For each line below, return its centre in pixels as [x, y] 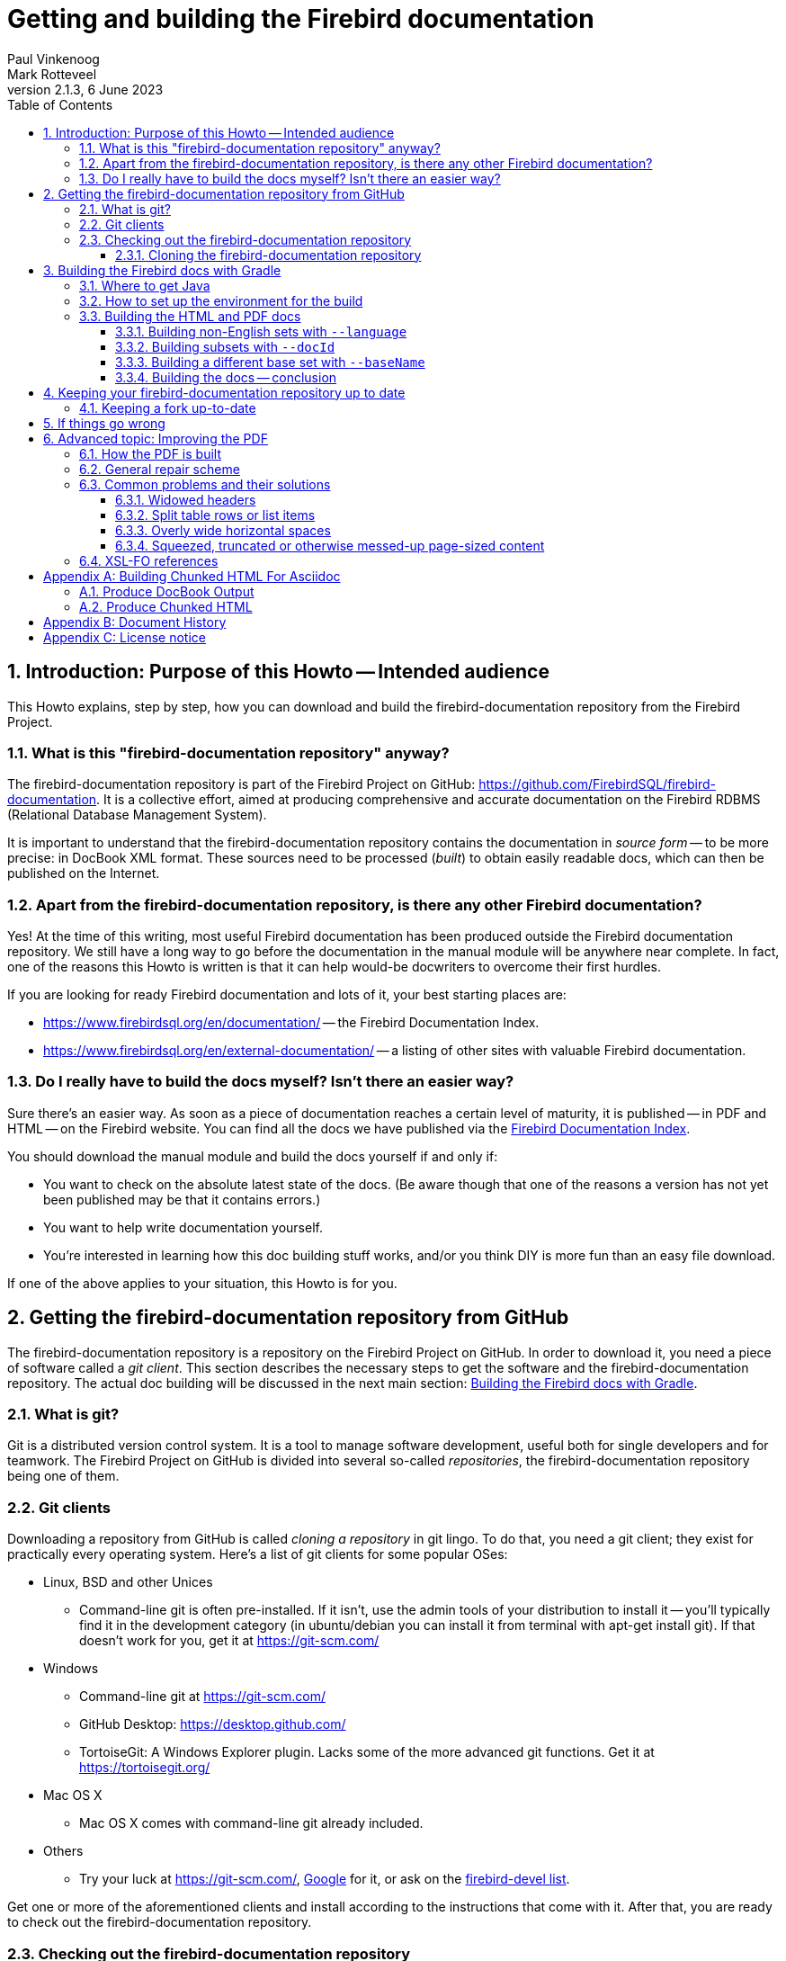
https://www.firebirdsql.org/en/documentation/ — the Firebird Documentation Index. [291, 1023]
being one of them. [63, 1476]
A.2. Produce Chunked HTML [166, 606]
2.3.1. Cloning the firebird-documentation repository [268, 255]
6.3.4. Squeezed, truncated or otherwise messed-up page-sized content [330, 545]
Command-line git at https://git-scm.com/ [202, 1697]
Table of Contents [60, 104]
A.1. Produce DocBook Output [167, 591]
